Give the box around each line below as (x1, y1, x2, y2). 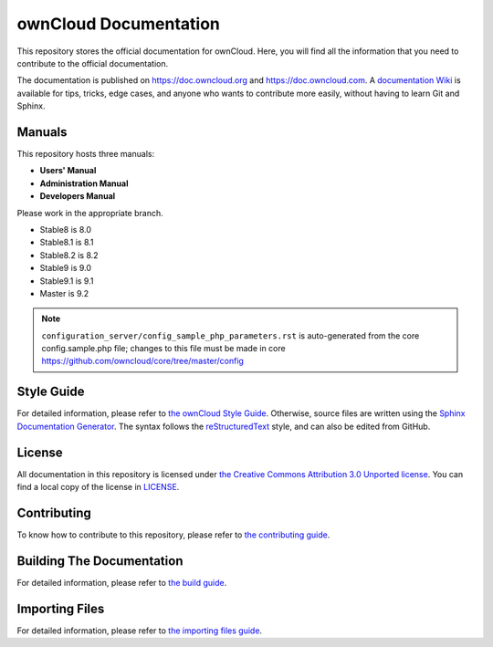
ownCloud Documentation (16, 14, 221, 34)
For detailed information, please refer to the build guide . (16, 577, 227, 588)
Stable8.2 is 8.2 (39, 249, 100, 260)
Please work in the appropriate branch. (16, 207, 163, 218)
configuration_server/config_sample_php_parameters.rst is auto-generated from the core (41, 329, 420, 341)
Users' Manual (39, 165, 97, 176)
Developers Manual (39, 191, 116, 202)
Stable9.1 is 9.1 (39, 275, 94, 287)
